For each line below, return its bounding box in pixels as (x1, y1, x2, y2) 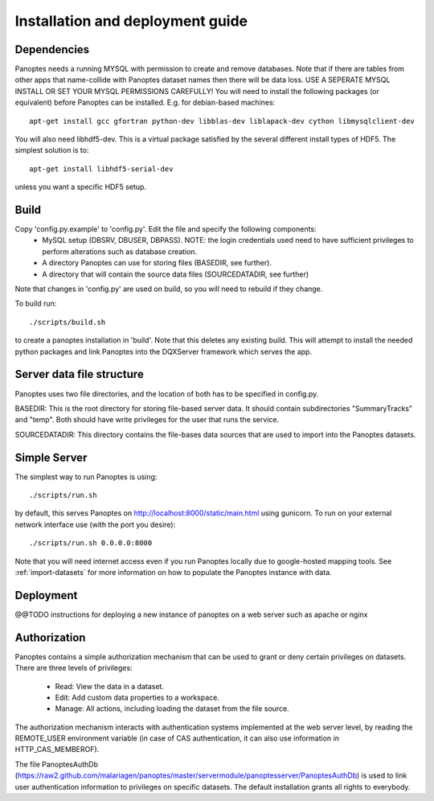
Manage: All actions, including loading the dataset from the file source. (55, 704, 289, 713)
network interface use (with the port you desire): (14, 520, 176, 529)
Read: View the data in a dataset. (55, 681, 165, 691)
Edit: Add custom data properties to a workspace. (55, 692, 220, 702)
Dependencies (14, 43, 90, 56)
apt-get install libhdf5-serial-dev (29, 164, 174, 173)
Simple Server (14, 450, 88, 464)
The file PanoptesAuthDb (14, 759, 98, 769)
